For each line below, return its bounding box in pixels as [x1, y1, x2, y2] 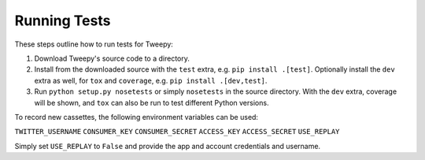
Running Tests [14, 12, 111, 29]
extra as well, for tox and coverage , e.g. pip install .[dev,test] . [34, 76, 268, 85]
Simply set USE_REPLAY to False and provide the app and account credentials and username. [14, 141, 321, 151]
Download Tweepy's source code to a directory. [34, 54, 190, 63]
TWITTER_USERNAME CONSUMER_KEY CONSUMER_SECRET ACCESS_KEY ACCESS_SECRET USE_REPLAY [14, 127, 340, 136]
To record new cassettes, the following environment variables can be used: [14, 112, 259, 121]
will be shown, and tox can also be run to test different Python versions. [34, 98, 269, 107]
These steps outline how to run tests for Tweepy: [14, 39, 173, 49]
